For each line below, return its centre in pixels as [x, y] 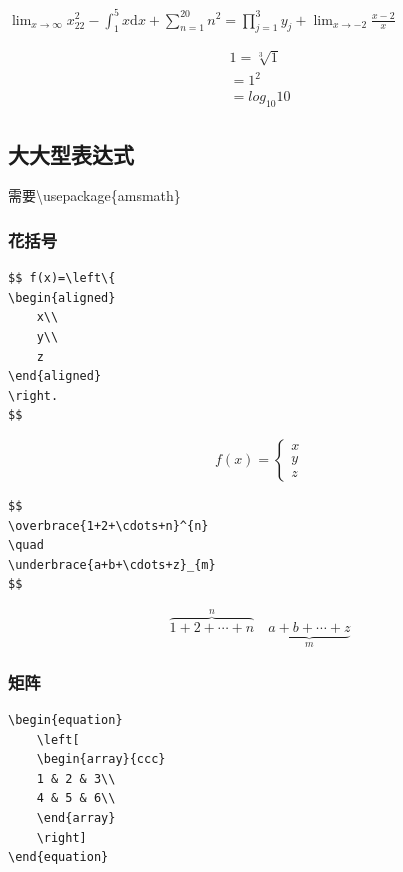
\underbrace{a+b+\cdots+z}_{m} [112, 564]
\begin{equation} [65, 720]
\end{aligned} [55, 376]
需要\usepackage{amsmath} [94, 195]
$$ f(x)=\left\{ [62, 278]
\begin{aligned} [62, 297]
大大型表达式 [71, 153]
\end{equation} [58, 857]
